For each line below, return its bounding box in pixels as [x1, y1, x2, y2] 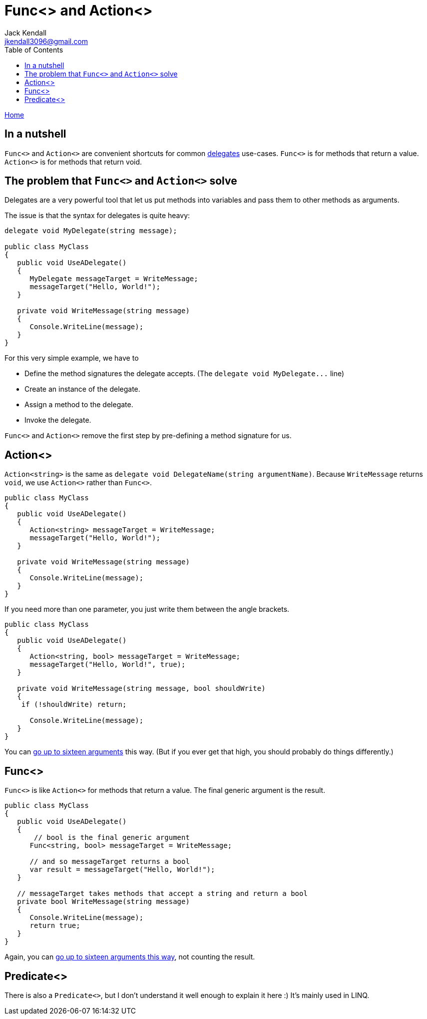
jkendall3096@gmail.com [4, 37, 88, 46]
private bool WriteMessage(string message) [17, 897, 190, 906]
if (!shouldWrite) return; [21, 700, 127, 709]
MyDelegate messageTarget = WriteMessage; [29, 275, 198, 283]
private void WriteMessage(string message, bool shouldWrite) [17, 684, 266, 693]
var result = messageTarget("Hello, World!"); [29, 865, 215, 874]
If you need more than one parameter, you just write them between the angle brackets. [4, 605, 290, 614]
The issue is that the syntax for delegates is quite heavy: [4, 211, 190, 220]
